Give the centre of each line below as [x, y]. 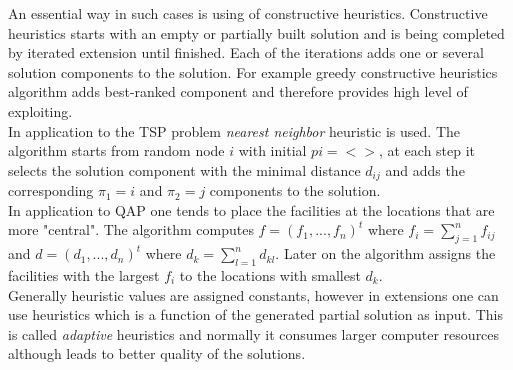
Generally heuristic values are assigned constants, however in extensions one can [253, 294]
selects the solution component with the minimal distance [184, 169]
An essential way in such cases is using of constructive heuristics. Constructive [248, 13]
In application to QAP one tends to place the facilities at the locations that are [251, 209]
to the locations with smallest [270, 274]
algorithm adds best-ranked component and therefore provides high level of [238, 91]
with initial [272, 150]
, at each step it [427, 150]
